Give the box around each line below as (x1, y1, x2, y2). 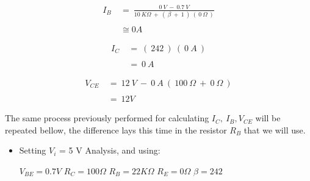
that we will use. (243, 123, 306, 136)
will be (255, 112, 281, 124)
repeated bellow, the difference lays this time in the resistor (5, 123, 227, 136)
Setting (19, 144, 46, 157)
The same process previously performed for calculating (5, 112, 209, 124)
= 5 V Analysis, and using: (59, 144, 160, 157)
